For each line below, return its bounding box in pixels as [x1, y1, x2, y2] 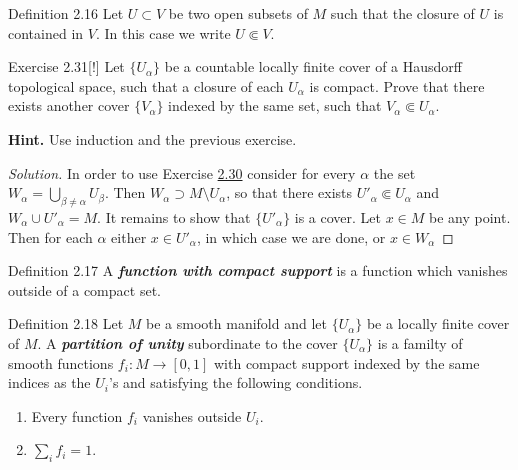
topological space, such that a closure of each [8, 75, 284, 96]
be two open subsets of [168, 3, 308, 23]
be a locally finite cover [366, 313, 510, 334]
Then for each [8, 226, 93, 247]
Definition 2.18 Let [8, 313, 124, 334]
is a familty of [377, 332, 463, 353]
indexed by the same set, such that [168, 95, 382, 116]
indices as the [8, 372, 91, 393]
